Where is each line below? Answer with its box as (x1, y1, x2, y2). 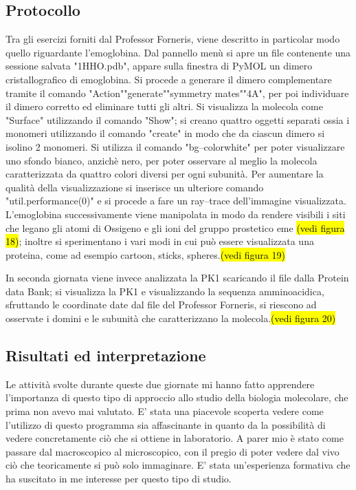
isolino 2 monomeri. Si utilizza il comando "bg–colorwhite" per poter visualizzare (5, 139, 345, 153)
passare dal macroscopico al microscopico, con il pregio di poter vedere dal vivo (5, 444, 340, 458)
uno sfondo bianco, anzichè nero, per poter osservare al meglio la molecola (5, 153, 318, 167)
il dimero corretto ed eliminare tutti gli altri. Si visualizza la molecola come (5, 99, 323, 114)
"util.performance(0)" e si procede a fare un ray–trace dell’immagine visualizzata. (5, 193, 346, 208)
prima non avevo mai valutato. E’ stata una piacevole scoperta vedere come (5, 404, 324, 418)
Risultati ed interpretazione (5, 345, 206, 366)
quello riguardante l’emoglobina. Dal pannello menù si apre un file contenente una (5, 45, 351, 59)
